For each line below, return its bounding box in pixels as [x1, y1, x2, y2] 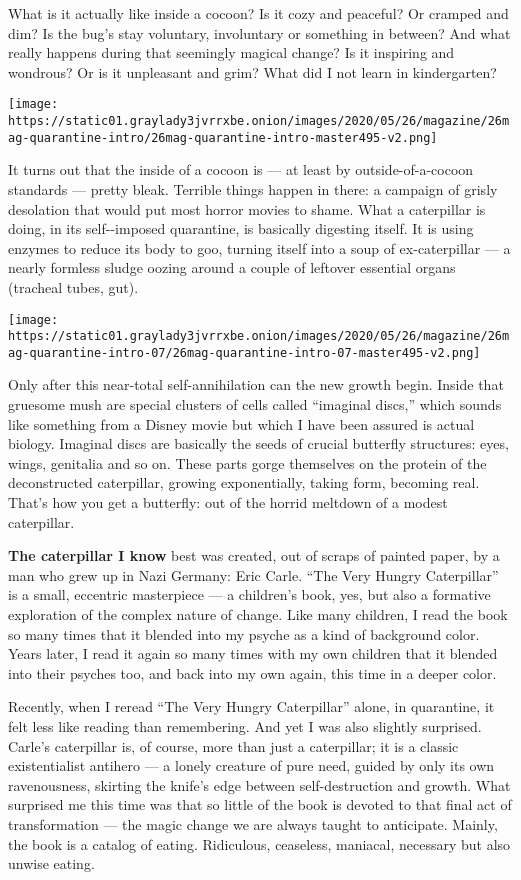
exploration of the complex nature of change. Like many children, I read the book [8, 604, 508, 624]
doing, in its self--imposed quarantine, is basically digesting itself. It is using [8, 218, 474, 239]
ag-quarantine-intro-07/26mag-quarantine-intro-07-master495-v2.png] [8, 345, 481, 360]
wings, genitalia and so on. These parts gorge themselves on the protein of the [8, 452, 487, 473]
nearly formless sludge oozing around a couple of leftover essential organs [8, 257, 456, 278]
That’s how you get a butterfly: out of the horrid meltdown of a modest [8, 492, 448, 513]
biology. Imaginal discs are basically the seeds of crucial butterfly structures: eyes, [8, 433, 509, 454]
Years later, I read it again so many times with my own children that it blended [8, 643, 498, 664]
